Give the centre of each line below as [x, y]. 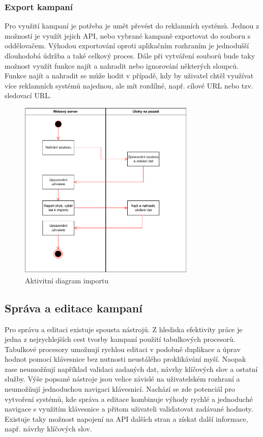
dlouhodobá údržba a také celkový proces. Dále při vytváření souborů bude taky [130, 55]
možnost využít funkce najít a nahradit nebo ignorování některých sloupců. [122, 65]
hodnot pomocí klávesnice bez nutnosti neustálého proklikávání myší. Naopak [125, 359]
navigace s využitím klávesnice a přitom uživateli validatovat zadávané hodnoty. [129, 409]
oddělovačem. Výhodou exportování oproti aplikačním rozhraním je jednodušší [127, 46]
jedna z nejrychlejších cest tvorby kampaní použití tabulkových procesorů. [120, 339]
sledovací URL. [28, 95]
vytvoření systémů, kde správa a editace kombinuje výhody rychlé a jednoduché [129, 399]
